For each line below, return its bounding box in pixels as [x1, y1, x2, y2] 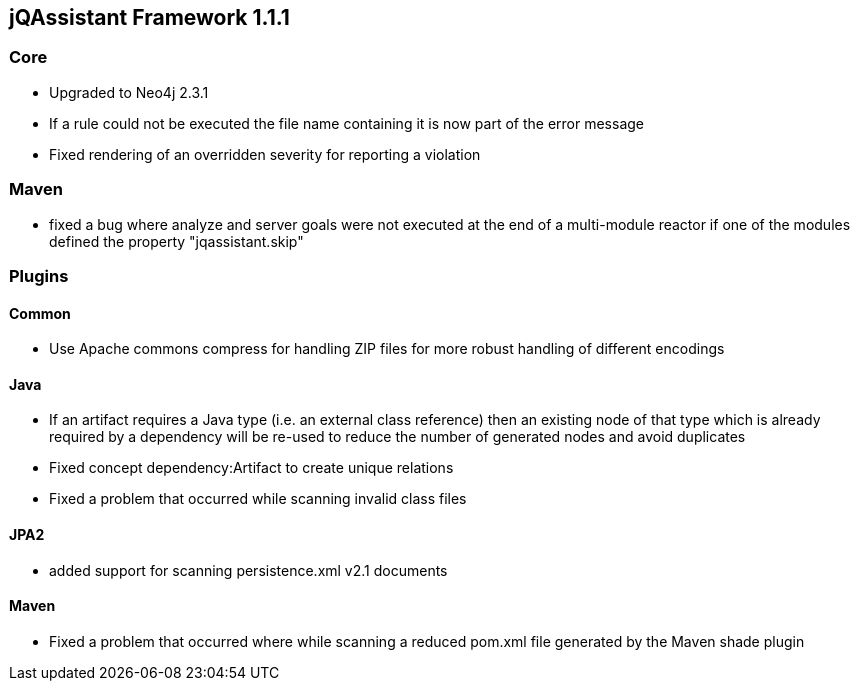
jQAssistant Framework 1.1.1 [9, 5, 290, 30]
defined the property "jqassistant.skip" [49, 232, 304, 250]
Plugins [9, 265, 69, 286]
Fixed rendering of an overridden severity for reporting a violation [49, 145, 481, 163]
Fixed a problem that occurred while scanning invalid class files [49, 490, 467, 508]
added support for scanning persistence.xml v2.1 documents [49, 561, 448, 579]
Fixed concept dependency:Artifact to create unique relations [49, 459, 454, 477]
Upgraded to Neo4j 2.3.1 [49, 83, 209, 101]
